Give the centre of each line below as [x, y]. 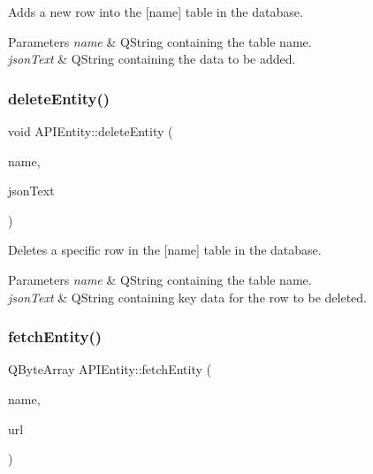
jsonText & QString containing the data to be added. [152, 59]
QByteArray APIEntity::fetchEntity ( [110, 369]
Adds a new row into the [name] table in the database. [156, 11]
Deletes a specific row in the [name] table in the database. [165, 250]
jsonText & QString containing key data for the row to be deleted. [187, 297]
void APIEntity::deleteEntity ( [91, 131]
